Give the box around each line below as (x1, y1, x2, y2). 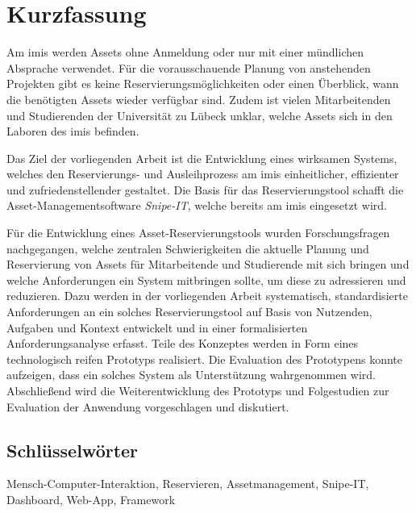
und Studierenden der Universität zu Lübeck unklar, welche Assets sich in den (6, 106, 393, 123)
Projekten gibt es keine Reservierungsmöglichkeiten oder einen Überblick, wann (6, 75, 399, 92)
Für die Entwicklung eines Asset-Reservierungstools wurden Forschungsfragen (6, 224, 390, 241)
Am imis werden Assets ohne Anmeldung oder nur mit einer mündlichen (6, 44, 364, 60)
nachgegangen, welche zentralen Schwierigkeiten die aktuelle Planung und (6, 240, 369, 256)
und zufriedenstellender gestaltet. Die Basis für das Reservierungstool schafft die (6, 181, 404, 198)
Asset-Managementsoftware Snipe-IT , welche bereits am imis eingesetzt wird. (6, 197, 387, 214)
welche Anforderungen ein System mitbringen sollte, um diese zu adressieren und (6, 271, 406, 288)
